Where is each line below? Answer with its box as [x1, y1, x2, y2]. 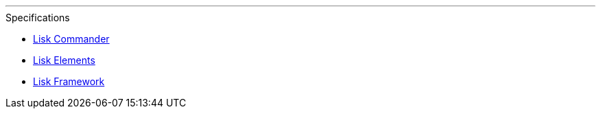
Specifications [5, 12, 70, 23]
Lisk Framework [33, 76, 105, 87]
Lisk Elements [33, 54, 95, 66]
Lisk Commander [33, 33, 110, 45]
